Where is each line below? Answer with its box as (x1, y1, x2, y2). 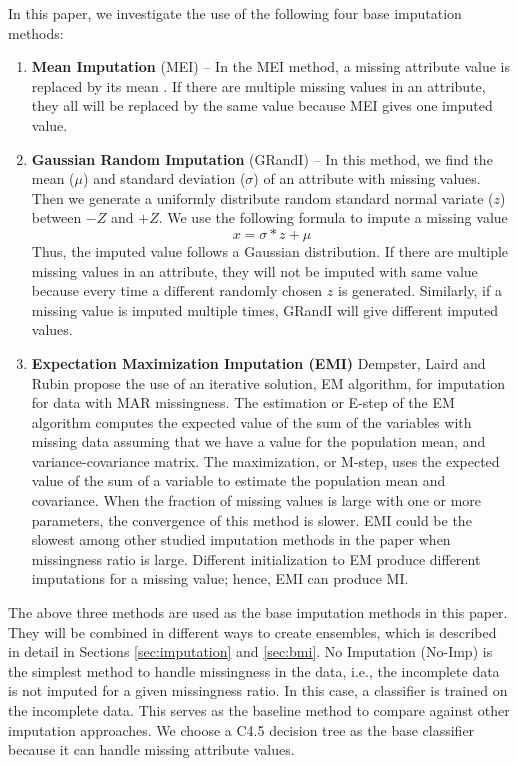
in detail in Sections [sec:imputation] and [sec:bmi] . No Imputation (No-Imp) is (8, 641, 493, 662)
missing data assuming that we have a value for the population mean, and (31, 431, 486, 452)
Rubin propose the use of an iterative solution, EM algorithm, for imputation (31, 372, 506, 393)
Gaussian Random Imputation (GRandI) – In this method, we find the (31, 148, 493, 169)
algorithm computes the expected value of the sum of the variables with (31, 411, 472, 432)
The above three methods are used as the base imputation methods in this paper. (8, 602, 508, 623)
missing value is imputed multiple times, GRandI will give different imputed (31, 299, 498, 320)
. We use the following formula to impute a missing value (158, 207, 508, 228)
